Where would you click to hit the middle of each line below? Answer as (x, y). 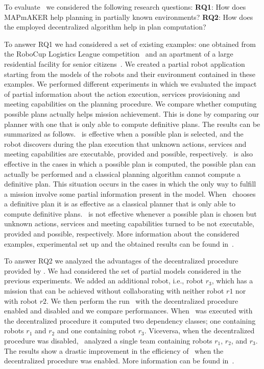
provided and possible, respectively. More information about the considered (122, 234)
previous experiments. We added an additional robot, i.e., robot (104, 281)
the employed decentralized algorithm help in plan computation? (105, 27)
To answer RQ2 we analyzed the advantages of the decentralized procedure (121, 261)
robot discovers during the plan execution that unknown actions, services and (125, 143)
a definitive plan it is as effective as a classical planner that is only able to (120, 204)
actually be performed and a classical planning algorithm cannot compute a (123, 174)
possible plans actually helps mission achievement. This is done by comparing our (132, 113)
